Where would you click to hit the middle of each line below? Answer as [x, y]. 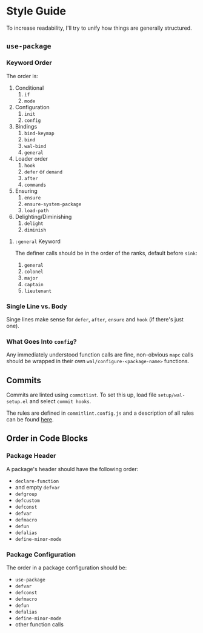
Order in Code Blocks [47, 439]
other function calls [39, 625]
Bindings [26, 126]
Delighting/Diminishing [43, 216]
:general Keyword [38, 241]
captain [34, 284]
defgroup [26, 494]
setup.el [17, 402]
